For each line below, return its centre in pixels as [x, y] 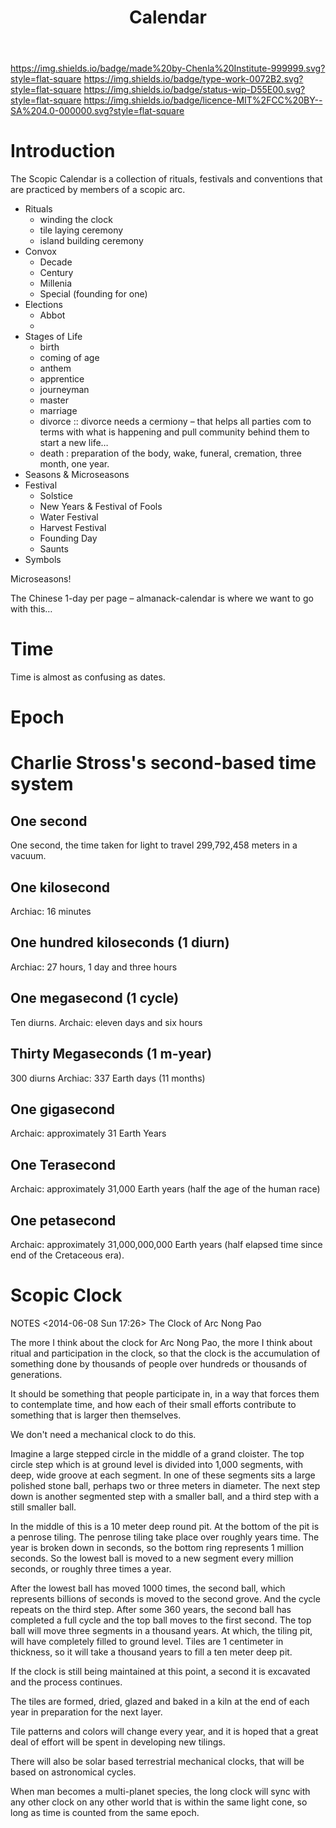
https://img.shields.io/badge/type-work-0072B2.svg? [193, 79]
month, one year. [74, 464]
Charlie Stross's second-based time [163, 763]
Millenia [56, 283]
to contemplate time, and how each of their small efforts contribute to [153, 1404]
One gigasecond [62, 1109]
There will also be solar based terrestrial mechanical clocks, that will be [157, 1761]
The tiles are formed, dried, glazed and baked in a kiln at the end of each [160, 1701]
